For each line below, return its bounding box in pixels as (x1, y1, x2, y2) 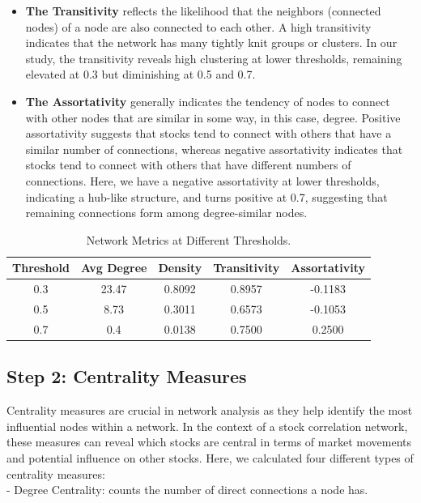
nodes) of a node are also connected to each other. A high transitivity (25, 18, 372, 35)
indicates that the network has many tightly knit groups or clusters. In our (25, 34, 398, 51)
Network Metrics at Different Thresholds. (86, 231, 291, 248)
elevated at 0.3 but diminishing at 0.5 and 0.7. (25, 66, 256, 83)
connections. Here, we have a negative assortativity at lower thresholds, (25, 172, 380, 189)
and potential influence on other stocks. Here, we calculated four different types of (6, 449, 414, 466)
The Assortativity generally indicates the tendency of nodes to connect (25, 92, 390, 109)
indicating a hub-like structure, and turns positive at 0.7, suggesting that (25, 188, 388, 205)
